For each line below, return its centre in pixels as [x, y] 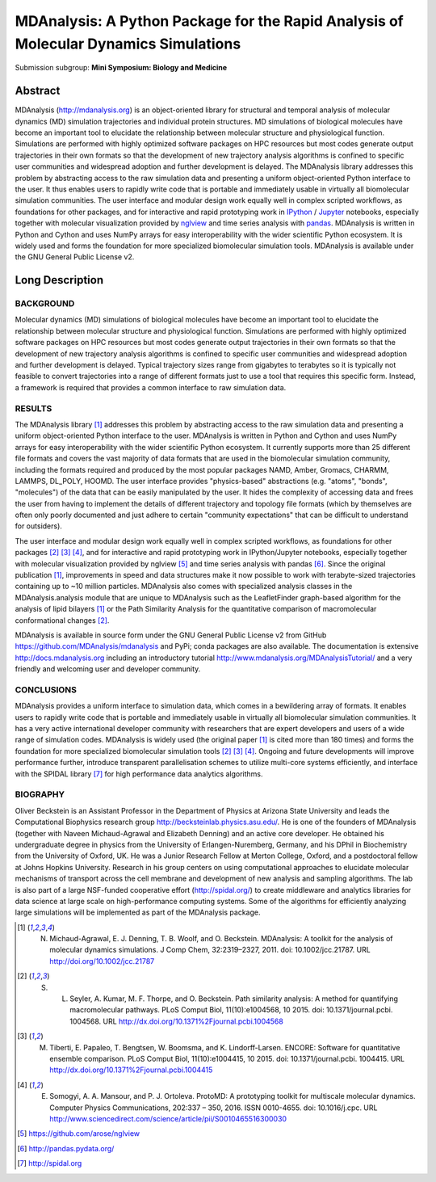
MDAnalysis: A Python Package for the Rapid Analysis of [209, 21]
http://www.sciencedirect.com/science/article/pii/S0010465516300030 [168, 1118]
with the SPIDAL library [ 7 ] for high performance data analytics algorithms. [139, 774]
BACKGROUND [45, 304]
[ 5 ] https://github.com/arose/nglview [79, 1134]
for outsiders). [38, 526]
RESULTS [34, 408]
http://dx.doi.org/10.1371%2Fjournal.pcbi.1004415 [131, 1070]
